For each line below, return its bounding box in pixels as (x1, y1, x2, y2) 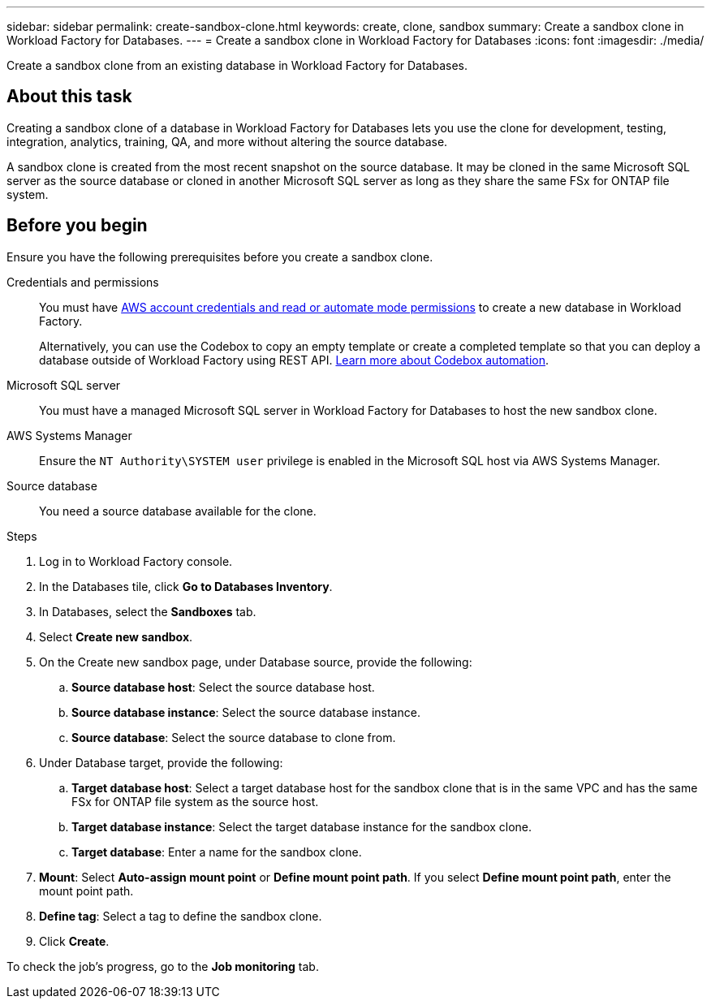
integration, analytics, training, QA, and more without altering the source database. (6, 134, 448, 149)
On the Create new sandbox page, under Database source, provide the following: (39, 654, 472, 669)
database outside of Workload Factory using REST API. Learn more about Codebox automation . (39, 352, 549, 367)
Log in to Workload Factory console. (39, 554, 233, 568)
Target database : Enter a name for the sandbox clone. (71, 844, 362, 859)
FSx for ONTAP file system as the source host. (71, 794, 319, 809)
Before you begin (6, 215, 148, 236)
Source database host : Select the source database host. (71, 679, 375, 694)
